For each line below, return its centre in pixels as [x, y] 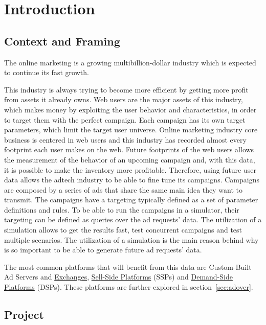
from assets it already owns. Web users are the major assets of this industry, [124, 99]
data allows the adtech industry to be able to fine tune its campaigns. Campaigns [132, 180]
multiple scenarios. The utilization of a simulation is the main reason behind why [131, 239]
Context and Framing [62, 41]
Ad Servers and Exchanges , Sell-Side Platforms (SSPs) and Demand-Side [118, 277]
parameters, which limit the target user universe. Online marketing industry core [131, 130]
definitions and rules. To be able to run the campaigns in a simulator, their [122, 209]
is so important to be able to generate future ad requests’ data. [103, 250]
